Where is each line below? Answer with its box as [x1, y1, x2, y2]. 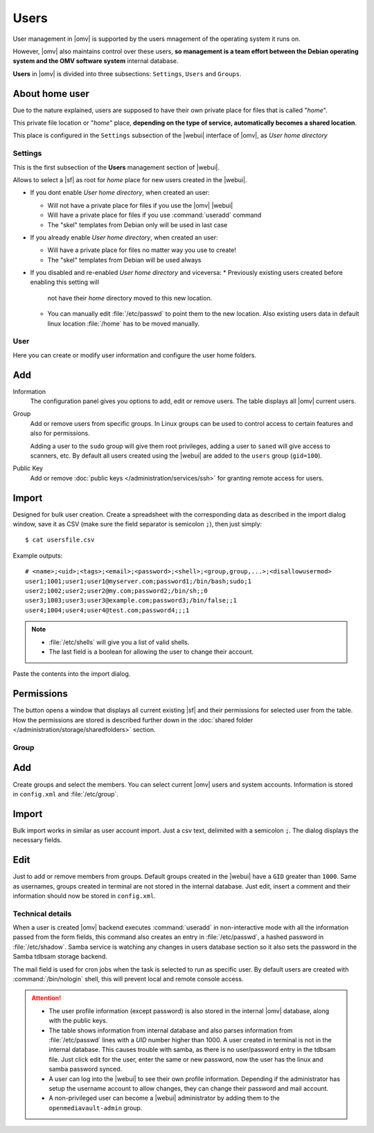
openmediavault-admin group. [48, 1103, 143, 1112]
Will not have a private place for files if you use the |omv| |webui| [47, 201, 233, 209]
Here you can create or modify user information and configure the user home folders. [12, 350, 257, 359]
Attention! [31, 994, 62, 1002]
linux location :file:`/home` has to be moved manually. [47, 319, 200, 328]
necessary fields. [12, 836, 62, 844]
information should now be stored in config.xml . [12, 891, 156, 900]
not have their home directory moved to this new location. [47, 294, 213, 302]
